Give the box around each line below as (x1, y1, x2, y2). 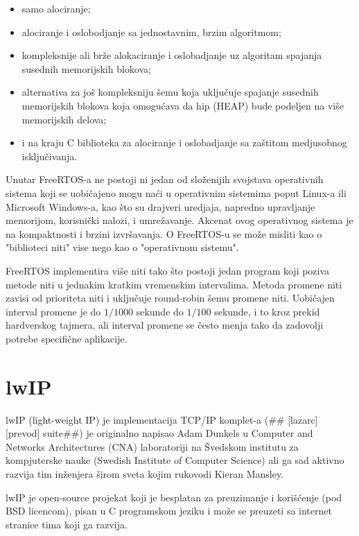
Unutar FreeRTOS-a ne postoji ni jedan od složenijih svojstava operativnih (6, 172, 324, 187)
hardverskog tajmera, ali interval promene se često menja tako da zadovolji (6, 318, 324, 332)
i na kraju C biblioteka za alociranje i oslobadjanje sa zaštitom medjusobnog (21, 135, 347, 150)
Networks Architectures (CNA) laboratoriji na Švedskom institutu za (6, 439, 299, 453)
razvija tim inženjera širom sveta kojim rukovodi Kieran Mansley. (6, 466, 284, 481)
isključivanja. (21, 148, 78, 163)
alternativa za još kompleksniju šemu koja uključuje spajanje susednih (21, 85, 319, 99)
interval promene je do (6, 304, 101, 318)
